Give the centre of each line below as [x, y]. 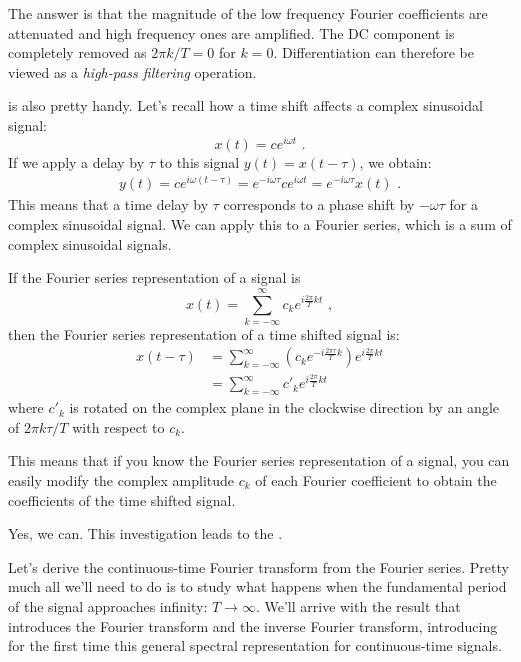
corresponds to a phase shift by [319, 204]
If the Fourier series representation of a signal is [154, 277]
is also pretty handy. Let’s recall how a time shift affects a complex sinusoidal [245, 105]
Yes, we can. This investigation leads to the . [145, 533]
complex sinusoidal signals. [90, 243]
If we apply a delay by [76, 161]
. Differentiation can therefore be [373, 52]
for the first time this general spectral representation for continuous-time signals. [255, 645]
